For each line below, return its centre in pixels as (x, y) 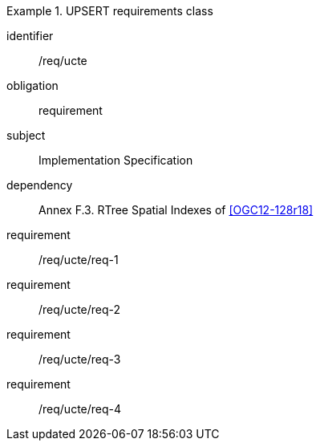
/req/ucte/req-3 (80, 359)
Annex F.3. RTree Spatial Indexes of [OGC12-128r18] (176, 210)
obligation (32, 85)
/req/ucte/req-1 (79, 260)
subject (26, 135)
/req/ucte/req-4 (80, 409)
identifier (30, 36)
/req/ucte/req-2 (80, 309)
